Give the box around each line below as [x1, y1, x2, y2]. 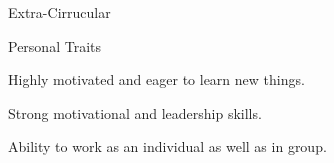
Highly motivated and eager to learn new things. [8, 69, 305, 90]
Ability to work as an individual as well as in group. [8, 136, 327, 157]
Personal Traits [8, 35, 101, 56]
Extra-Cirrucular [8, 2, 111, 22]
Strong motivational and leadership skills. [8, 102, 262, 123]
